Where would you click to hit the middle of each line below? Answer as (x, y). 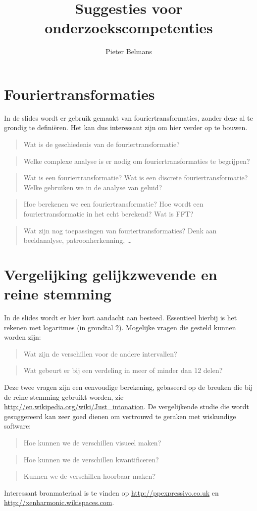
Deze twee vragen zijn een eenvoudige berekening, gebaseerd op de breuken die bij (128, 387)
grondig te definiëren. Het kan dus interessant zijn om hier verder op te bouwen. (126, 127)
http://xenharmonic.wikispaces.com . (59, 502)
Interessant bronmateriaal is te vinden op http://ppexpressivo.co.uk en (111, 492)
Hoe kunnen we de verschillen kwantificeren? (91, 459)
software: (18, 426)
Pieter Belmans (129, 51)
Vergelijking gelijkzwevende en (111, 274)
